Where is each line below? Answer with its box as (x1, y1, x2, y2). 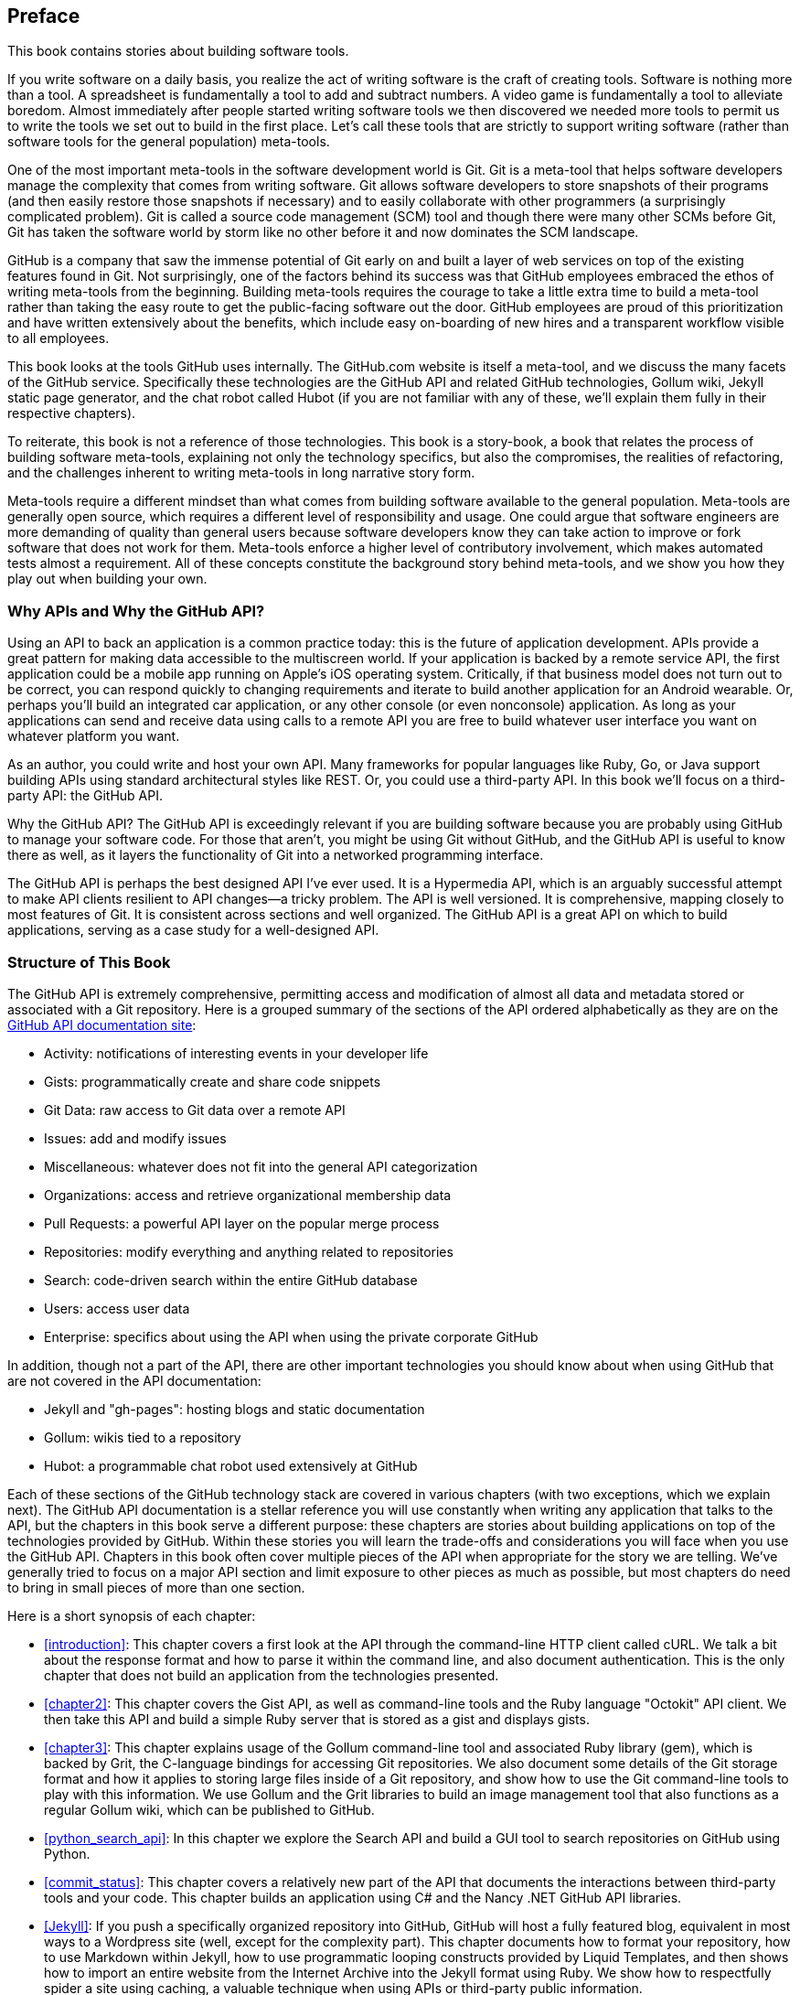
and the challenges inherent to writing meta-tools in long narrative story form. (7, 465, 475, 481)
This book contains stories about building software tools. (7, 43, 349, 59)
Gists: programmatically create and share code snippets (44, 1073, 381, 1089)
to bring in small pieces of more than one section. (7, 1579, 305, 1595)
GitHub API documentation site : (7, 1016, 197, 1033)
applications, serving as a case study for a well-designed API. (7, 922, 379, 939)
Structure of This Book (7, 952, 171, 971)
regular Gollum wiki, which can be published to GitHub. (44, 1801, 375, 1818)
